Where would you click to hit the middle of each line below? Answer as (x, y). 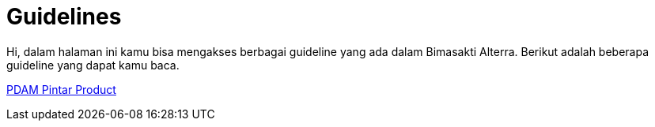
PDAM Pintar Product (61, 89)
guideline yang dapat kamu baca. (93, 65)
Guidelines (64, 17)
